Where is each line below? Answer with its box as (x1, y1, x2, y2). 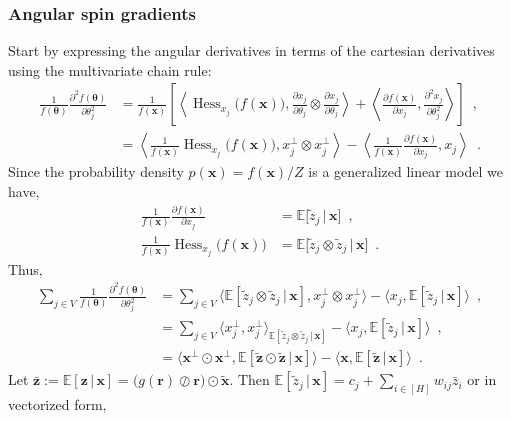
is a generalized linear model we (308, 161, 503, 182)
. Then (229, 369, 270, 390)
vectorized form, (8, 394, 107, 415)
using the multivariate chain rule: (8, 59, 212, 80)
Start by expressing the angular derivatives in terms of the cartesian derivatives (8, 40, 495, 61)
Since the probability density (8, 161, 184, 182)
